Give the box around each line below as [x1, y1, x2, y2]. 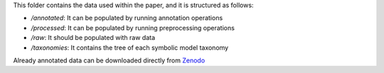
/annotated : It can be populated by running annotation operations [31, 14, 223, 22]
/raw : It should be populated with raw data [31, 34, 156, 42]
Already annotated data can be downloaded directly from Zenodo [13, 56, 206, 65]
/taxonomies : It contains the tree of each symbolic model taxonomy [31, 43, 229, 52]
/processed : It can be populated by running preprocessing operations [31, 23, 235, 32]
